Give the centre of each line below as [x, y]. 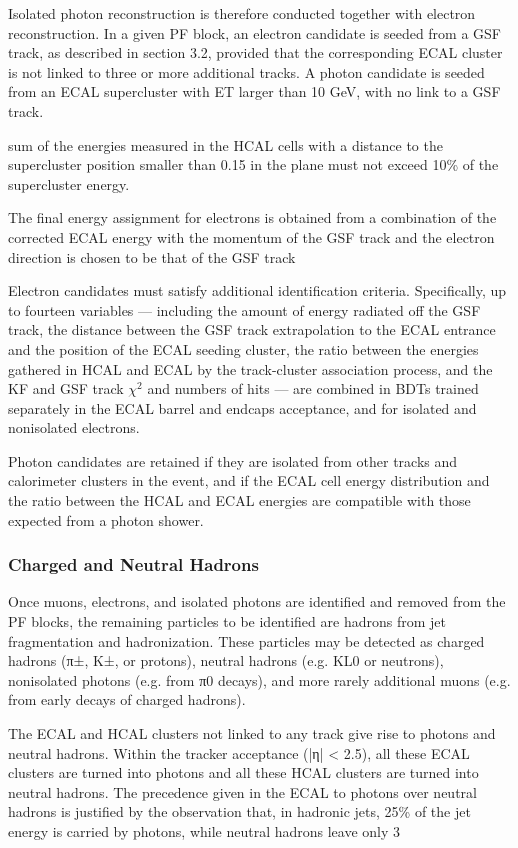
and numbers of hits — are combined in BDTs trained [313, 388]
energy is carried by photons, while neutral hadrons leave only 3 [204, 831]
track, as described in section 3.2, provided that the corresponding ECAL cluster [255, 52]
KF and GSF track [66, 388]
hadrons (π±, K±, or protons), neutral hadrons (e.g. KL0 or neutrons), [226, 660]
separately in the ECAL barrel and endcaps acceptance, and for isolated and [242, 407]
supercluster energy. [69, 183]
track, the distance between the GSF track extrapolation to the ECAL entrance [252, 329]
